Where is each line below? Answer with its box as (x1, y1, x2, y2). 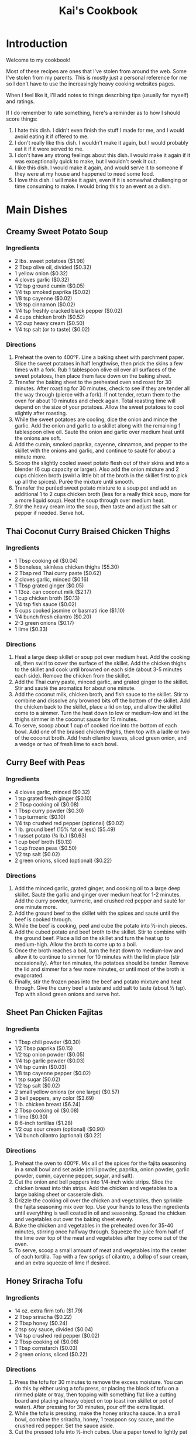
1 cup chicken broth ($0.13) (14, 594, 80, 601)
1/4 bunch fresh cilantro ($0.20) (14, 613, 92, 620)
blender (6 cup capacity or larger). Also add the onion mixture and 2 (14, 466, 180, 473)
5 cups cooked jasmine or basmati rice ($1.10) (14, 607, 125, 614)
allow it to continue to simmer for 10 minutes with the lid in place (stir (14, 953, 180, 960)
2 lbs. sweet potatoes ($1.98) (14, 257, 85, 264)
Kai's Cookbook (59, 4, 138, 18)
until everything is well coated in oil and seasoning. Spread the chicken (14, 1209, 186, 1216)
